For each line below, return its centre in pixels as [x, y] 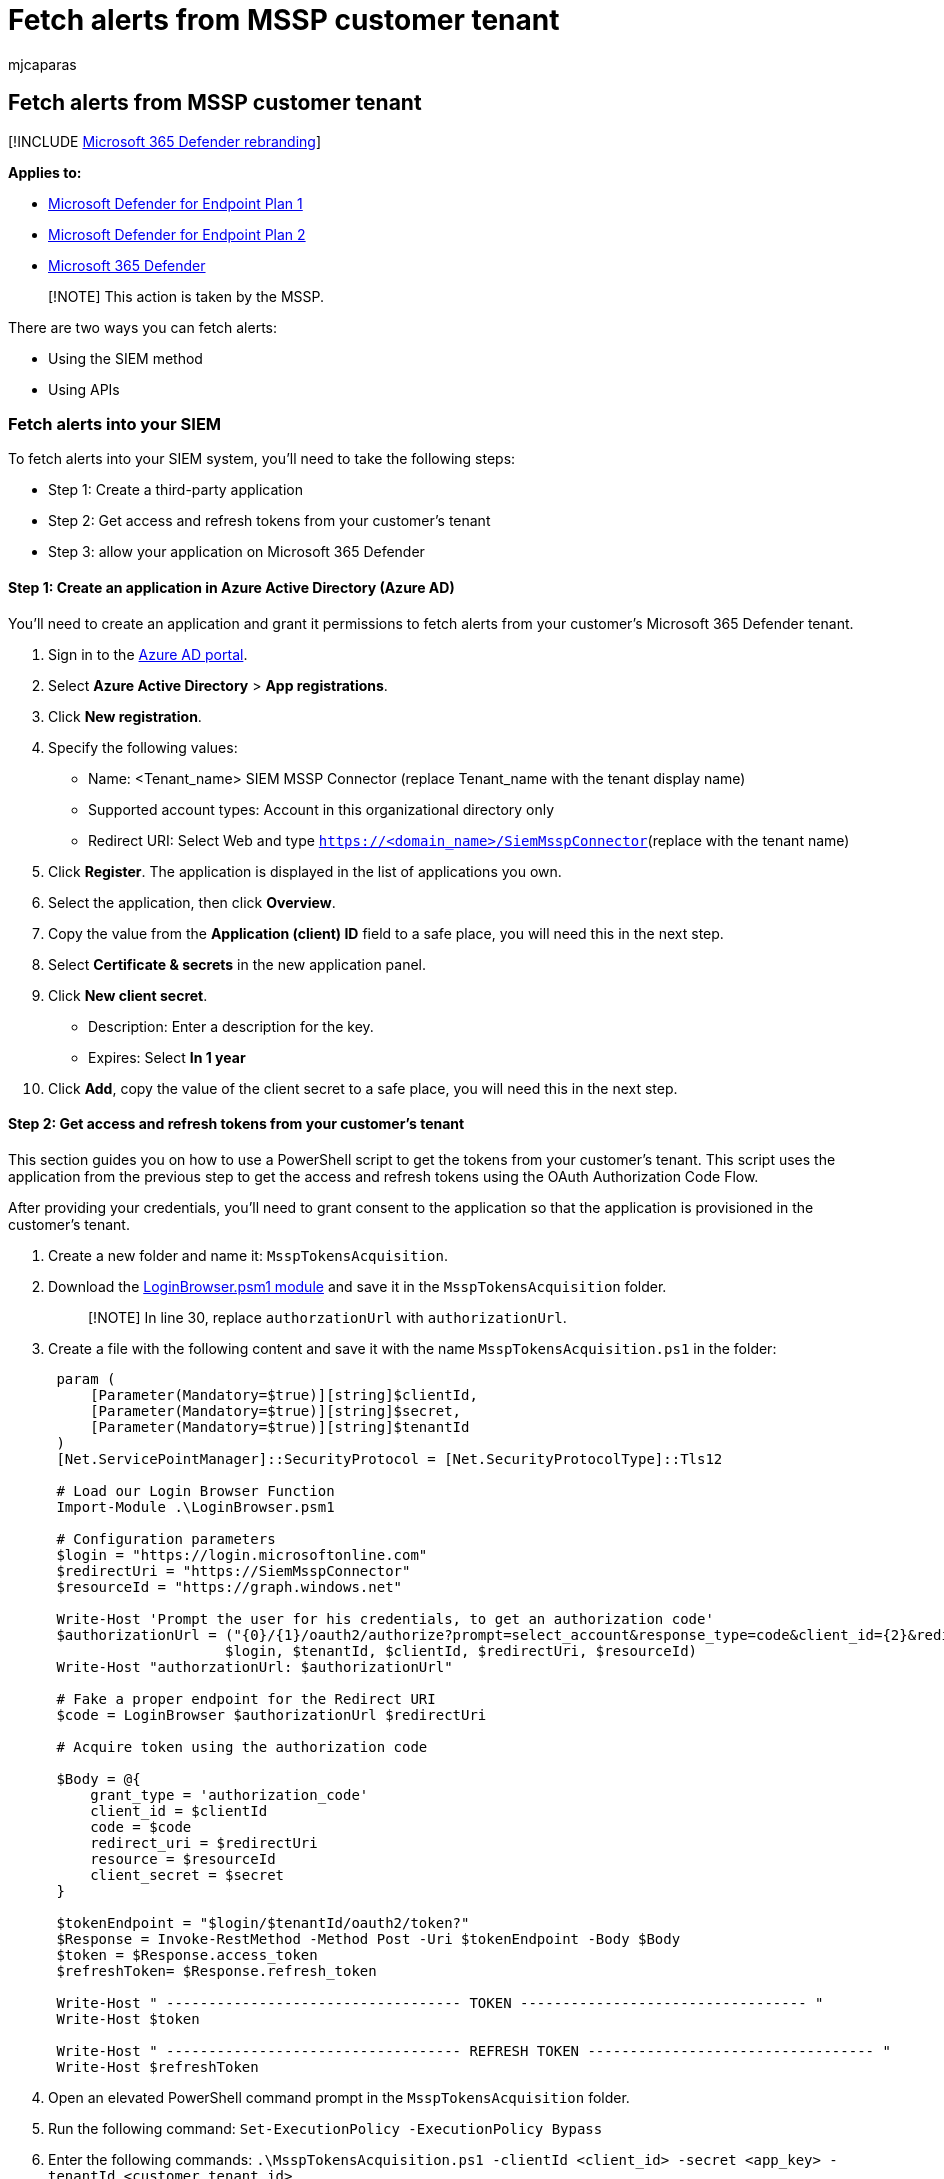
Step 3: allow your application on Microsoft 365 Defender [236, 552]
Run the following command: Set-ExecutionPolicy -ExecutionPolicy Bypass [325, 2128]
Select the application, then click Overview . [192, 902]
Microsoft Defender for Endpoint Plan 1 [175, 203]
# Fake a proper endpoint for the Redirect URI [246, 1698]
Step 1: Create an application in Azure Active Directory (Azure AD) [231, 587]
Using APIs [84, 389]
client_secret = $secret [187, 1874]
